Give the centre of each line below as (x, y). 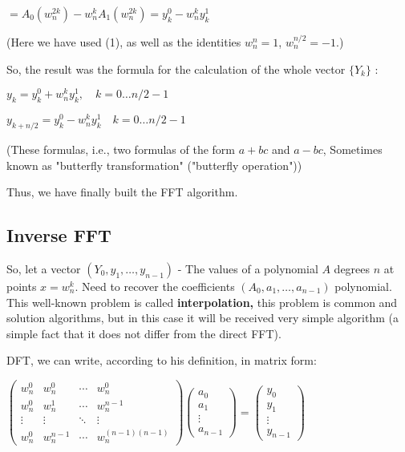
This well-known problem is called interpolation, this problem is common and (202, 302)
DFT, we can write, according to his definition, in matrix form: (162, 360)
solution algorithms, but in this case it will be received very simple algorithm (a (202, 318)
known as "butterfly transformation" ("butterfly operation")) (154, 165)
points (22, 286)
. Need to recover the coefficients (155, 286)
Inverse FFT (59, 235)
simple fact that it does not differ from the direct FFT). (144, 333)
